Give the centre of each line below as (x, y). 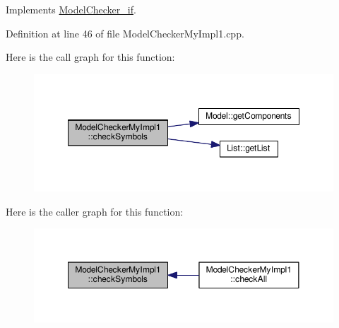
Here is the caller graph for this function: (95, 211)
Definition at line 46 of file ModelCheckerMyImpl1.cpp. (125, 33)
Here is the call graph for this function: (90, 57)
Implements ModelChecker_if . (71, 9)
